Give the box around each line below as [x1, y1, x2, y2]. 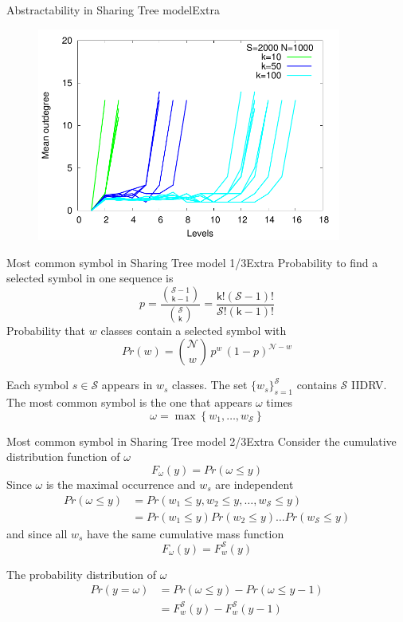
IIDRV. [350, 376, 387, 393]
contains [296, 376, 337, 393]
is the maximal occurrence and [45, 475, 196, 492]
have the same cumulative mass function [87, 525, 284, 541]
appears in [101, 376, 153, 393]
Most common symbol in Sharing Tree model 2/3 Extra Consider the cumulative [6, 432, 397, 449]
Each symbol [6, 376, 69, 393]
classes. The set [172, 376, 248, 393]
